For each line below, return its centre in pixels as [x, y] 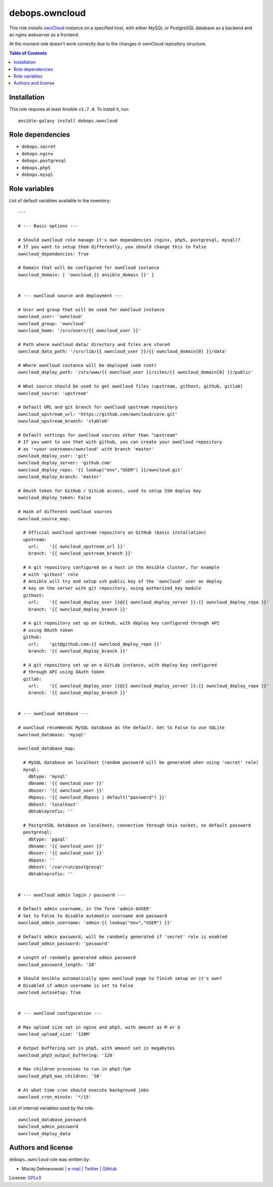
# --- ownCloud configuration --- [60, 1013]
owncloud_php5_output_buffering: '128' [67, 1055]
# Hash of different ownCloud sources [65, 512]
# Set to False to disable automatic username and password [93, 916]
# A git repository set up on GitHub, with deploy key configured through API [121, 623]
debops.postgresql [44, 161]
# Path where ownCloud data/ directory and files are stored [94, 344]
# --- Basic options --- [48, 226]
